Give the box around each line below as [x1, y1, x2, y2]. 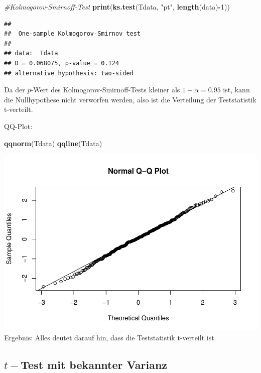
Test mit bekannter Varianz [21, 356, 168, 372]
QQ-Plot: [4, 120, 33, 131]
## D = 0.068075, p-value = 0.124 [4, 59, 119, 67]
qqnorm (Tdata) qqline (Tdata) [4, 138, 102, 148]
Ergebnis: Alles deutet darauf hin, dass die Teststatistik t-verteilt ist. [4, 332, 216, 342]
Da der [4, 84, 25, 95]
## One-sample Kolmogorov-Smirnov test [4, 30, 141, 38]
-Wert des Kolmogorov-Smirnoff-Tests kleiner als [31, 84, 180, 95]
